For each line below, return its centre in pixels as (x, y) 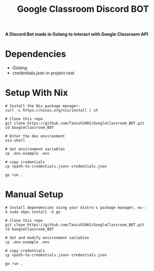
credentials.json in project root (43, 73)
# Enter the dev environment (35, 136)
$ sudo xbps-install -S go (33, 212)
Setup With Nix (37, 93)
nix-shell (15, 141)
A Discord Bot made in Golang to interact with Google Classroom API (77, 34)
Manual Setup (34, 194)
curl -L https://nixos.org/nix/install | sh (52, 110)
